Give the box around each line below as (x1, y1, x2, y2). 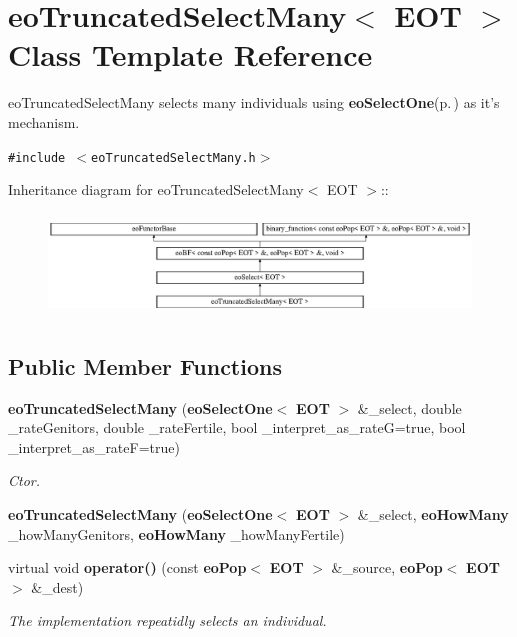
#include (8, 150, 66, 165)
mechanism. (8, 111, 80, 132)
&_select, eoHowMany (357, 503, 509, 524)
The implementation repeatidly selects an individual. (8, 610, 327, 631)
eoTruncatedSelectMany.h (91, 150, 256, 165)
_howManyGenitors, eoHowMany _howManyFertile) (8, 523, 345, 544)
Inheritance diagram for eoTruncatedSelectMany (8, 179, 304, 200)
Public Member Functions (8, 350, 282, 381)
